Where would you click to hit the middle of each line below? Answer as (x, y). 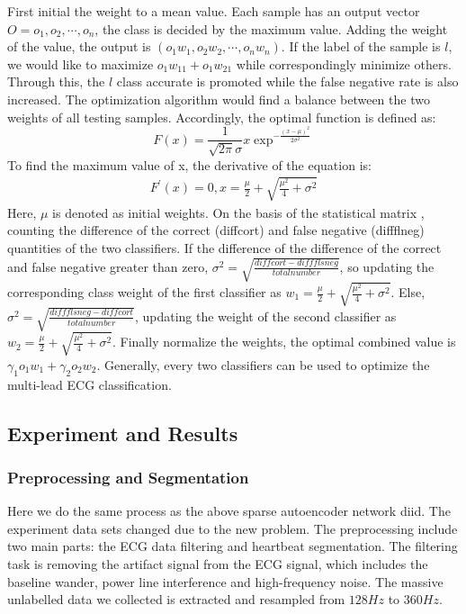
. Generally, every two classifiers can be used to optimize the (263, 364)
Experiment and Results (123, 433)
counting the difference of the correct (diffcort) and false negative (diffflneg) (216, 230)
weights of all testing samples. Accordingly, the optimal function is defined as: (222, 117)
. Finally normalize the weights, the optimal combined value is (284, 342)
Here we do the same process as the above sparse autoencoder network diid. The (229, 511)
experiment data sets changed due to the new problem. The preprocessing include (233, 528)
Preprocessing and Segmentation (128, 477)
